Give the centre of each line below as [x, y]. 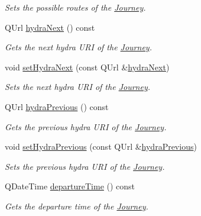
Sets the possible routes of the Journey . [75, 7]
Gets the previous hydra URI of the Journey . [86, 126]
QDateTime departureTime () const [70, 186]
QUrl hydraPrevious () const [57, 106]
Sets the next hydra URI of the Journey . [77, 87]
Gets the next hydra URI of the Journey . [78, 47]
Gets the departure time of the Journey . [77, 206]
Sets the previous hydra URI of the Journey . [85, 166]
